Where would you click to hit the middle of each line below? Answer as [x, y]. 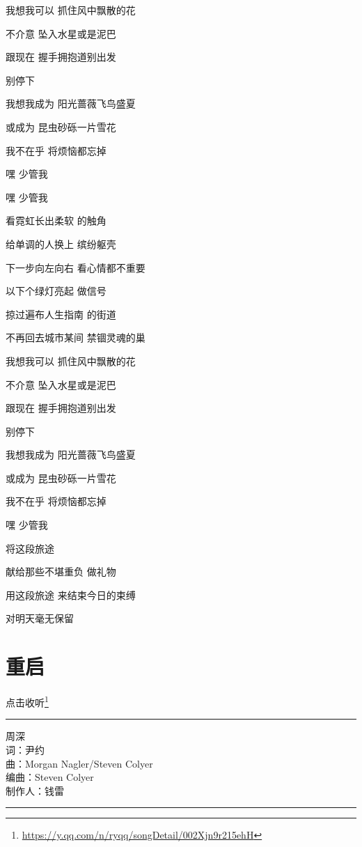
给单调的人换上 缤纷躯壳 [61, 243]
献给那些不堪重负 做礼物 [61, 572]
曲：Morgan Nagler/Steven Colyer [79, 763]
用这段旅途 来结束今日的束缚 [71, 595]
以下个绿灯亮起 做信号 [56, 291]
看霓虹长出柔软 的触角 [56, 220]
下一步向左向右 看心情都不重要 [76, 267]
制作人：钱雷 [35, 790]
